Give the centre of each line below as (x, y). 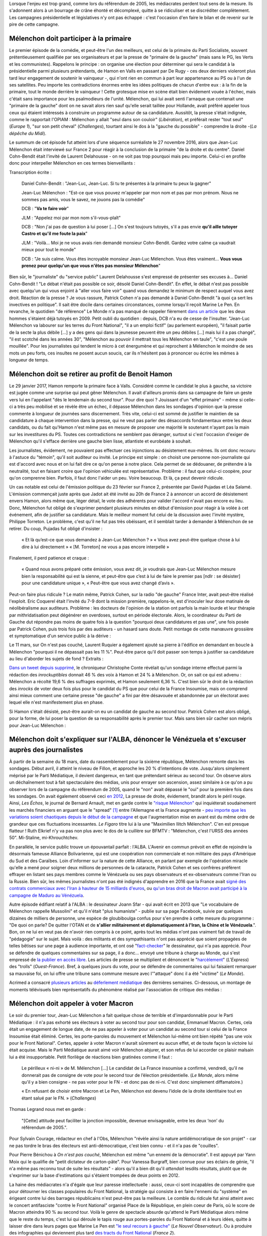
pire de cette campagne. (34, 24)
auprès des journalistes (46, 750)
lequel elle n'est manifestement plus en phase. (56, 703)
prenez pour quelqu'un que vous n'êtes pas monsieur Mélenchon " (91, 266)
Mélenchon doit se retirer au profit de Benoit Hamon (91, 374)
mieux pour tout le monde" (49, 250)
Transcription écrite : (30, 172)
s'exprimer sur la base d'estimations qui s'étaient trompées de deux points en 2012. (94, 1175)
